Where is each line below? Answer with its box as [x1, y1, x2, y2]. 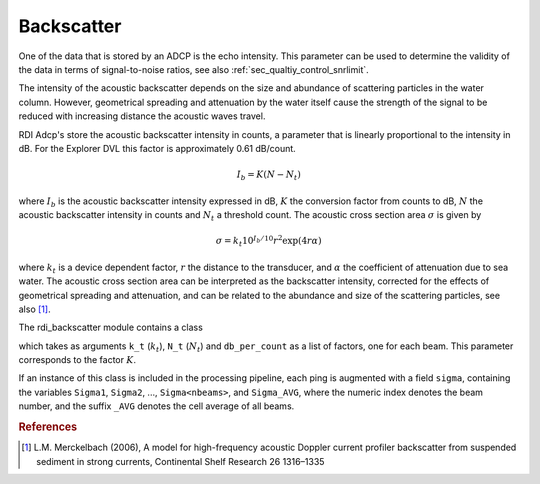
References [18, 420, 78, 434]
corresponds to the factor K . [18, 354, 137, 366]
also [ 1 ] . [18, 303, 51, 315]
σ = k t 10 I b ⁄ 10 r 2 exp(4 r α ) [215, 233, 322, 249]
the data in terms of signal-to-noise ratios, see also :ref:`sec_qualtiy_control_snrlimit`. [18, 63, 369, 75]
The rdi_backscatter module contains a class [18, 321, 204, 334]
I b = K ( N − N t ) [236, 169, 302, 182]
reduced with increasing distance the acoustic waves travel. [18, 110, 266, 122]
